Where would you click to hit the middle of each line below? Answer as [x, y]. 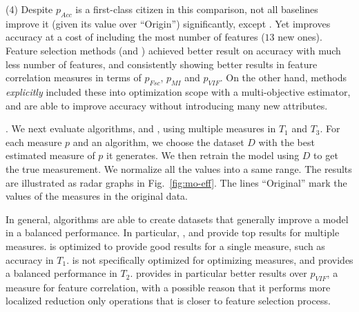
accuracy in [30, 259]
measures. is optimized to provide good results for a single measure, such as [165, 246]
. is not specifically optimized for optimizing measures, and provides [210, 259]
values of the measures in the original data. [97, 196]
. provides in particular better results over [219, 273]
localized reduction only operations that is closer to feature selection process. [168, 301]
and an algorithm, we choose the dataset [158, 142]
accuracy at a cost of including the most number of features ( [135, 37]
